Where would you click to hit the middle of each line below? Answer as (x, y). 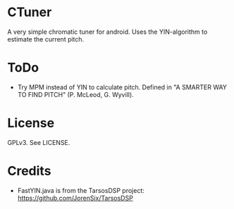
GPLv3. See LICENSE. (39, 142)
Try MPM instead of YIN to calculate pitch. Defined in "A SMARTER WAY (122, 87)
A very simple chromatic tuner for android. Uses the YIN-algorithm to (107, 32)
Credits (29, 171)
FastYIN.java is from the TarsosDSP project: (81, 190)
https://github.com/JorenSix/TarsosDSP (75, 198)
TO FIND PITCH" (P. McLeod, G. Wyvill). (75, 94)
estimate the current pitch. (46, 39)
